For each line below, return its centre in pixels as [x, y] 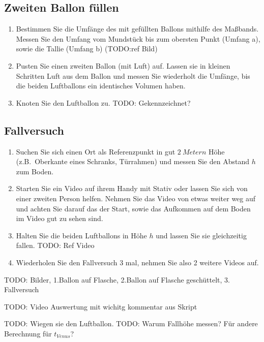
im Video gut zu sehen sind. [60, 218]
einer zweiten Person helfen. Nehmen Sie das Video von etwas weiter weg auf [136, 198]
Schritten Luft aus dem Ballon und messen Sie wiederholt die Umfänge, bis [133, 75]
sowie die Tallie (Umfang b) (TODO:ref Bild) [87, 49]
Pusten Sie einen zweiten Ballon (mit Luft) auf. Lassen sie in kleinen [123, 65]
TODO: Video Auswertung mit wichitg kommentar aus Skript [101, 306]
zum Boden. [35, 171]
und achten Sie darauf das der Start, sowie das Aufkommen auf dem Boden [133, 208]
